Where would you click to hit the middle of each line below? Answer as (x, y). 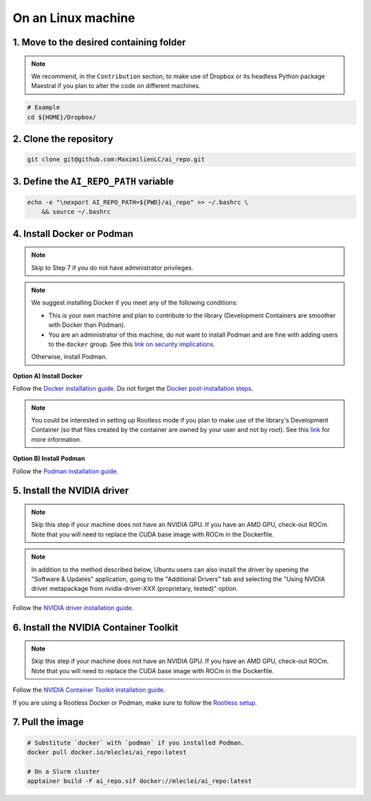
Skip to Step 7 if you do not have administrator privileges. (112, 267)
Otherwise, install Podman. (69, 357)
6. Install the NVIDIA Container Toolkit (95, 628)
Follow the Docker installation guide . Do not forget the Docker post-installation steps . (133, 389)
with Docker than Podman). (87, 325)
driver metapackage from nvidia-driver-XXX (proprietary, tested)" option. (135, 589)
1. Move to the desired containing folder (99, 42)
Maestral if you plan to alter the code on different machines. (116, 86)
